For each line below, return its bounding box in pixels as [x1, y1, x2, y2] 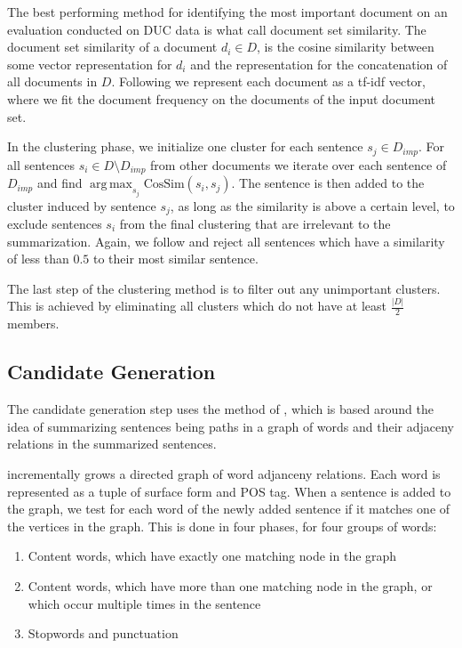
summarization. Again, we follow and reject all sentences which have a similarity [7, 231, 445, 250]
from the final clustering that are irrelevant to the [119, 214, 391, 232]
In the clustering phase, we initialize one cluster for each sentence [7, 137, 363, 156]
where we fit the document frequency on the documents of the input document [7, 89, 435, 108]
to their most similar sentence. [93, 249, 259, 268]
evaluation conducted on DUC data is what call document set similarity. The [7, 20, 426, 38]
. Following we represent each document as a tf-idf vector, [111, 72, 426, 91]
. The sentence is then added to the [231, 174, 425, 192]
